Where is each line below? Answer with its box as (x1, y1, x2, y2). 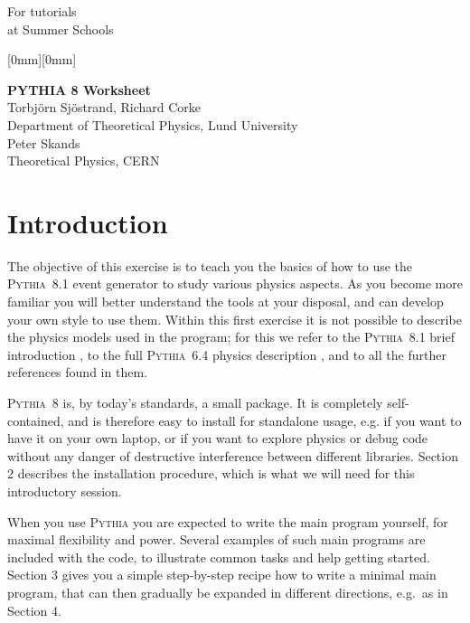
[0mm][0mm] (7, 50, 77, 69)
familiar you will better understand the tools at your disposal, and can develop (7, 292, 444, 311)
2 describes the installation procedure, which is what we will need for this (7, 464, 415, 483)
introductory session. (7, 482, 122, 500)
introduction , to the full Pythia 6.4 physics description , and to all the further (7, 345, 446, 363)
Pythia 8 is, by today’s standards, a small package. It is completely (7, 393, 383, 412)
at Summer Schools (7, 19, 114, 38)
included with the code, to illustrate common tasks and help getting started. (7, 547, 430, 566)
